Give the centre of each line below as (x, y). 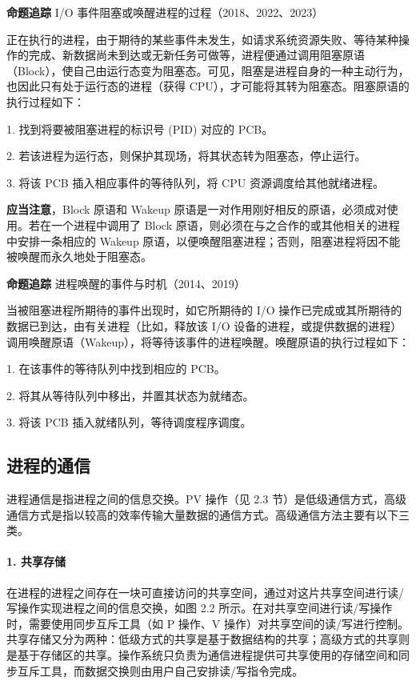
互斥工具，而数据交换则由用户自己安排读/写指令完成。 (160, 670)
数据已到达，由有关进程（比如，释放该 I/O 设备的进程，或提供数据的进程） (204, 325)
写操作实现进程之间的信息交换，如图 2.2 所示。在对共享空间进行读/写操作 (200, 608)
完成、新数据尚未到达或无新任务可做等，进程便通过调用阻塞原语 (196, 55)
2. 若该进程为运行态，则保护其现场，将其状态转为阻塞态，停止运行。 (186, 156)
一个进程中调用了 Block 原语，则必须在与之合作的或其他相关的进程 (225, 224)
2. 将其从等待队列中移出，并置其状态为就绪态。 (130, 395)
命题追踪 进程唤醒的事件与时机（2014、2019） (126, 283)
